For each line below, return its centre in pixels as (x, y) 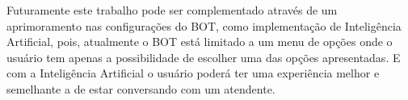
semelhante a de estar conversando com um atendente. (141, 88)
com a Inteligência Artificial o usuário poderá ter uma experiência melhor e (193, 73)
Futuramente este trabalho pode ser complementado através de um (172, 10)
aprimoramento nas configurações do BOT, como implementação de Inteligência (204, 25)
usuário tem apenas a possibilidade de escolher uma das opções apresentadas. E (204, 57)
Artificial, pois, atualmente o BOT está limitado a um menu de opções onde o (200, 42)
